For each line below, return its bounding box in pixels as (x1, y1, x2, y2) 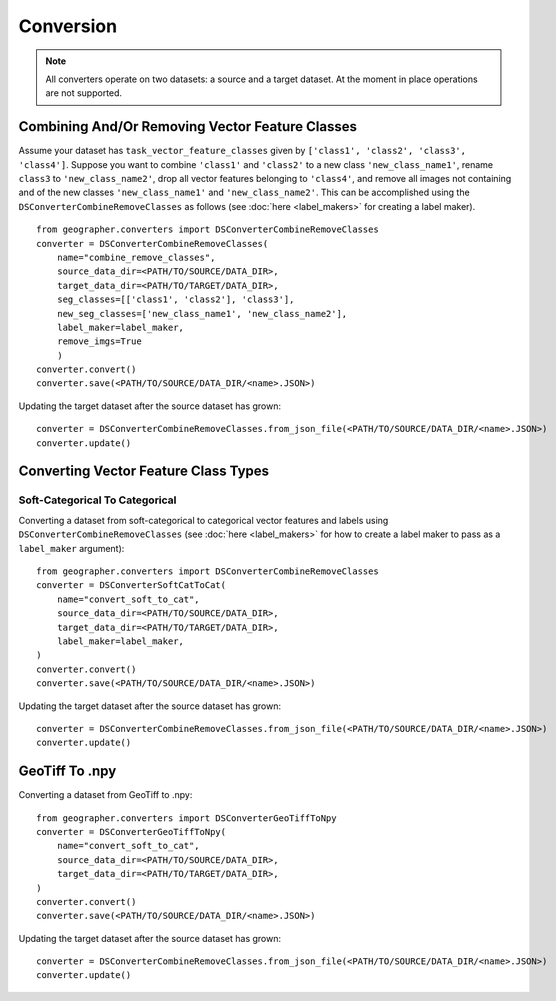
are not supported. (45, 87, 123, 99)
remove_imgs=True (56, 336, 142, 347)
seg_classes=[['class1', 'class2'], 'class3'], (56, 294, 295, 305)
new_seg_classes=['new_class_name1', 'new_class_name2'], (56, 308, 348, 319)
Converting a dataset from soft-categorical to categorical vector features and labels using (18, 514, 389, 526)
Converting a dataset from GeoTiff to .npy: (18, 789, 193, 801)
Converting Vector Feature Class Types (18, 463, 270, 480)
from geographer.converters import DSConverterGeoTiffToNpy (36, 812, 337, 824)
